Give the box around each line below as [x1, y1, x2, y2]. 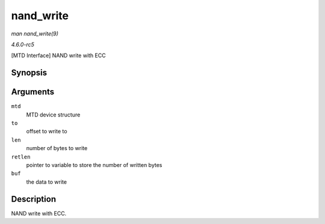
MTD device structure [26, 111, 81, 118]
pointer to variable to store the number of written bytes [26, 161, 162, 168]
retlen [11, 153, 31, 160]
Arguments [11, 87, 55, 97]
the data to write [26, 178, 67, 186]
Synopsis [11, 68, 48, 78]
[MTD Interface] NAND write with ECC [11, 52, 106, 59]
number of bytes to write [26, 145, 88, 152]
